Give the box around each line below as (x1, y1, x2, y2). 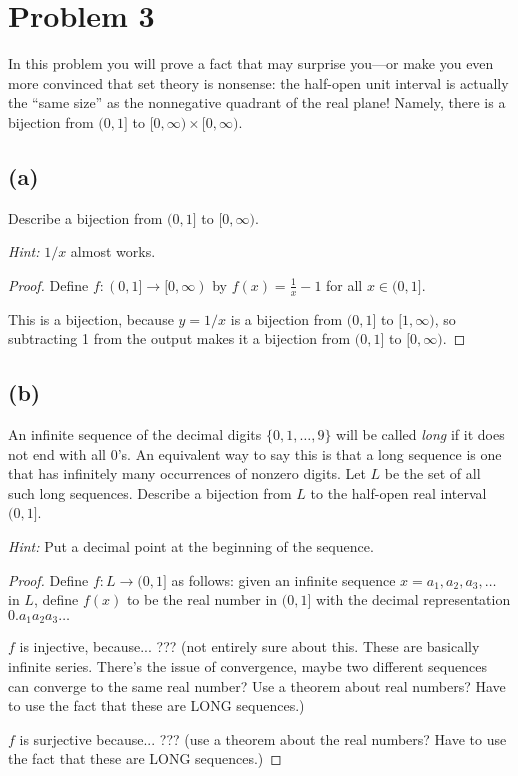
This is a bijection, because (8, 308, 174, 329)
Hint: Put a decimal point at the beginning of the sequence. (8, 536, 374, 557)
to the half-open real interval (310, 482, 487, 503)
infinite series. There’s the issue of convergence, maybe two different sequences (8, 655, 487, 676)
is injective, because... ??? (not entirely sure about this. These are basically (19, 636, 480, 657)
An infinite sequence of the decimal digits (8, 424, 262, 445)
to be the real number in (126, 589, 278, 610)
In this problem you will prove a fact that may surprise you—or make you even (8, 53, 494, 74)
